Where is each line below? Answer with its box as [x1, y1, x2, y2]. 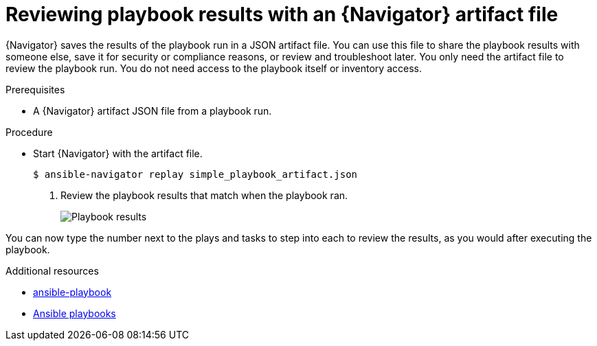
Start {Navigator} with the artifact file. [33, 147, 203, 159]
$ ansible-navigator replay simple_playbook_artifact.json [33, 168, 358, 180]
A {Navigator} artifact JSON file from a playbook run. [33, 104, 272, 117]
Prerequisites [5, 83, 65, 95]
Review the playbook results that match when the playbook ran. [60, 189, 348, 201]
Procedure [5, 126, 53, 138]
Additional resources [5, 264, 99, 277]
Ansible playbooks [33, 307, 116, 319]
